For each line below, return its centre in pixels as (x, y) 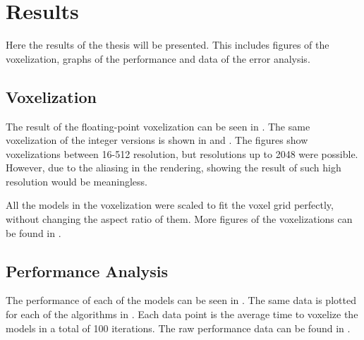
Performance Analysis (87, 271)
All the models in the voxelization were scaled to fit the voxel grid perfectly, (170, 205)
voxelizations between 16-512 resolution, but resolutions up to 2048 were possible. (182, 153)
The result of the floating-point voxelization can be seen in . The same (158, 126)
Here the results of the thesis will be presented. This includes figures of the (168, 45)
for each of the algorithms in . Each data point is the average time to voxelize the (182, 314)
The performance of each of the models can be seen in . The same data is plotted (181, 300)
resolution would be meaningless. (77, 181)
